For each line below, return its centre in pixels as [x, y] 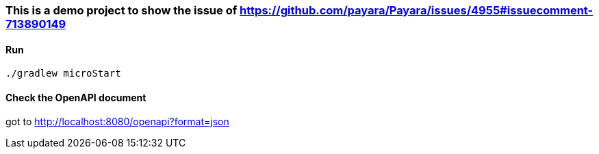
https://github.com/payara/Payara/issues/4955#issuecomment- [417, 10]
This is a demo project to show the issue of [122, 10]
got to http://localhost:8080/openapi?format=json [117, 122]
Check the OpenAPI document [76, 97]
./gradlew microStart [63, 74]
